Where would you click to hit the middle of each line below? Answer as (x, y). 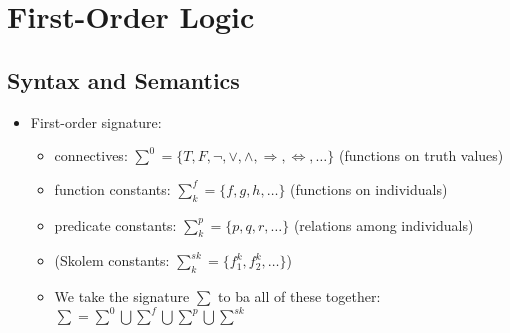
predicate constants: (115, 224)
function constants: (112, 188)
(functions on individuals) (369, 188)
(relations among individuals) (383, 224)
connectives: (91, 155)
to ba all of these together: (299, 296)
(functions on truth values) (421, 155)
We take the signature (122, 296)
